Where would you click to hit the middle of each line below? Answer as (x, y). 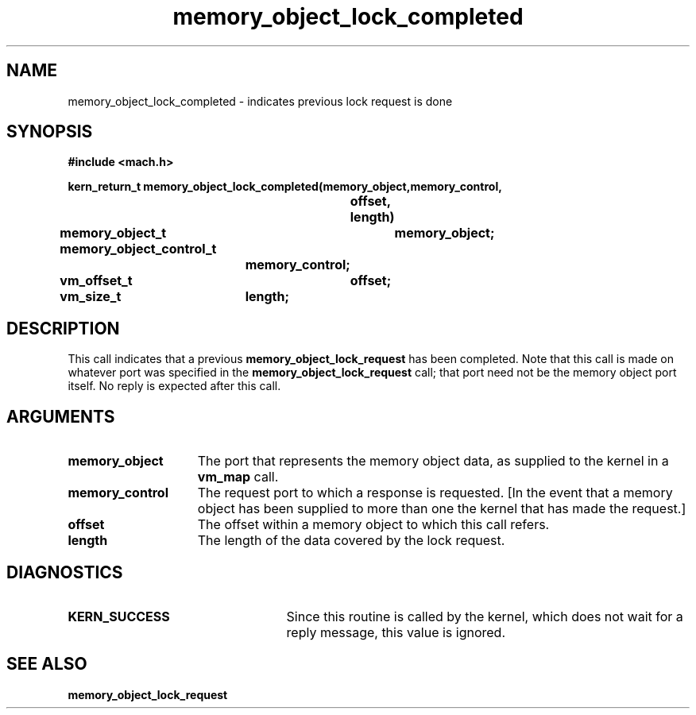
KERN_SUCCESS (119, 616)
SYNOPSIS (50, 132)
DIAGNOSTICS (65, 572)
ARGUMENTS (61, 416)
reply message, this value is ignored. (396, 632)
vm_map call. (238, 477)
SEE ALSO (47, 664)
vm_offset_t (96, 281)
